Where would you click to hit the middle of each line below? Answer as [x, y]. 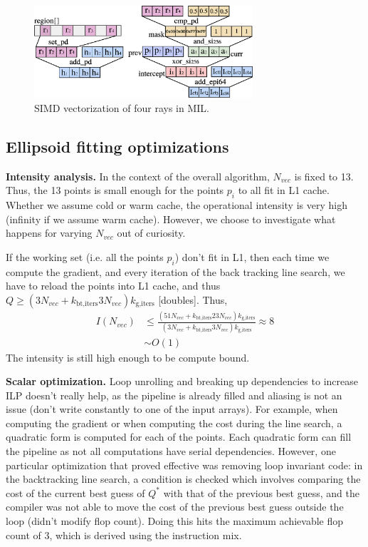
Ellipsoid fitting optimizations [117, 146]
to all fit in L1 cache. [284, 190]
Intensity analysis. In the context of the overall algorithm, [138, 176]
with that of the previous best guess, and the [261, 492]
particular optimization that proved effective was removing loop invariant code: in [184, 465]
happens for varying [49, 233]
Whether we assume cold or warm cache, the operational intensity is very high [177, 205]
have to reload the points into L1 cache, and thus [113, 286]
